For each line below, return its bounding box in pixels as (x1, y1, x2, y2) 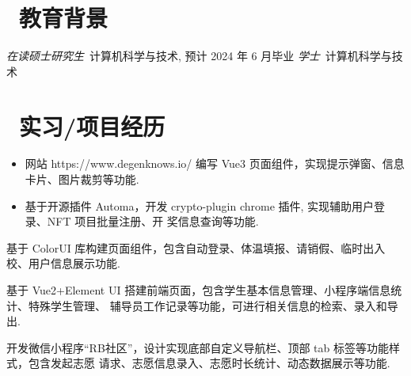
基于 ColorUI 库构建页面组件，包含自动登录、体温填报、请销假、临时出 (6, 239, 375, 256)
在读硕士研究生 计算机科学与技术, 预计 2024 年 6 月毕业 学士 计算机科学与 (6, 47, 392, 64)
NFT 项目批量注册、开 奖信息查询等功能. (47, 213, 259, 230)
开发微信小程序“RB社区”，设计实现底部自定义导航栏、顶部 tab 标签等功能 (6, 339, 389, 355)
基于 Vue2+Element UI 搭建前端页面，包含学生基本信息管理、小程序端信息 (6, 282, 391, 298)
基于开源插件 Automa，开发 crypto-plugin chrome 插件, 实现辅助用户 (25, 197, 375, 214)
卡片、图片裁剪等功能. (25, 171, 139, 188)
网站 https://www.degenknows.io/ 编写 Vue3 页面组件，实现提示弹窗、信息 (25, 155, 405, 172)
